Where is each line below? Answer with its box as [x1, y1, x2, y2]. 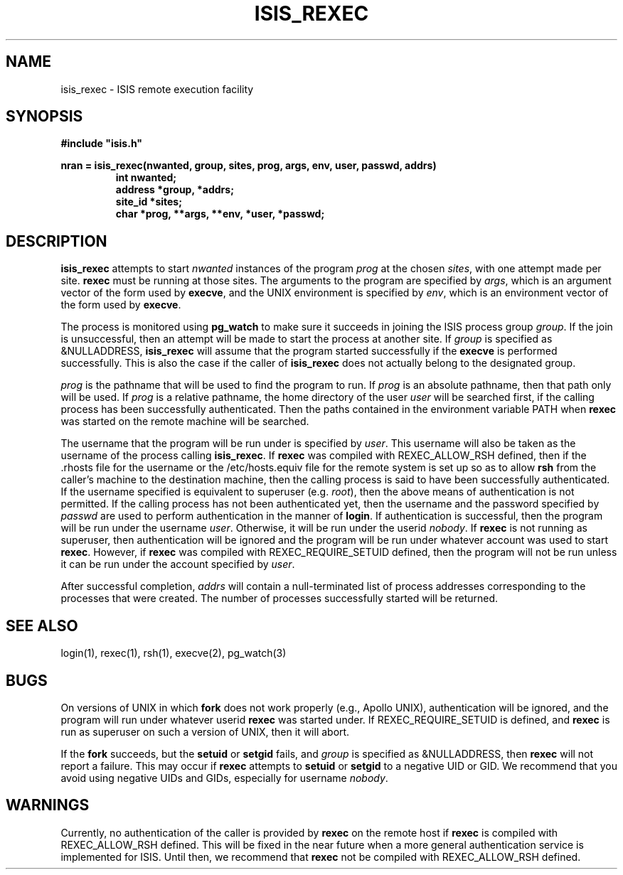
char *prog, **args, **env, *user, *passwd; [115, 208, 325, 220]
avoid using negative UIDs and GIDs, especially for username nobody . [60, 771, 388, 784]
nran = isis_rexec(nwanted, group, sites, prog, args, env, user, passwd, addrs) [60, 159, 437, 172]
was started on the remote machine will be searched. [60, 415, 309, 428]
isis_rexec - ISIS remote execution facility [60, 82, 254, 95]
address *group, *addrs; [115, 183, 234, 196]
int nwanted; [115, 171, 177, 184]
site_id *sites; [115, 195, 183, 208]
